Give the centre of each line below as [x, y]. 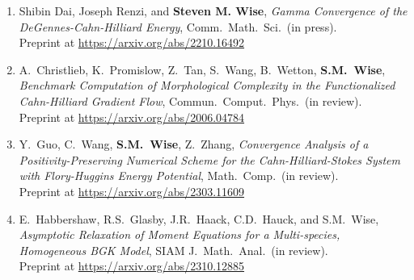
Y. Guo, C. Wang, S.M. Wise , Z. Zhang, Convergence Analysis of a [194, 144]
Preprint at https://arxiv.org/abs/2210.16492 [132, 42]
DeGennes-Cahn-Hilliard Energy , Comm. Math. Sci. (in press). [178, 26]
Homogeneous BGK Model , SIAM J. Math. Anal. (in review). [173, 250]
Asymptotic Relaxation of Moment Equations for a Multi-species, [180, 234]
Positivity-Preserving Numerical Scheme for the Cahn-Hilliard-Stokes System [209, 159]
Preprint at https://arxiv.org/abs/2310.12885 [132, 266]
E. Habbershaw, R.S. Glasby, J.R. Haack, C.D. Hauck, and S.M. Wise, [199, 218]
